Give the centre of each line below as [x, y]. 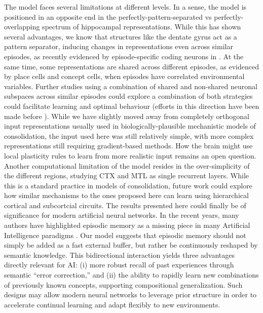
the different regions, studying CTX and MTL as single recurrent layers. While [127, 175]
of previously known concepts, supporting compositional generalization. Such [123, 284]
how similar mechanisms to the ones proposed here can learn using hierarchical [126, 195]
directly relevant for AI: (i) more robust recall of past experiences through [119, 265]
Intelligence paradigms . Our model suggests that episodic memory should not [125, 235]
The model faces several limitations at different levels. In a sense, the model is [125, 7]
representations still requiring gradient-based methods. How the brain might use [128, 146]
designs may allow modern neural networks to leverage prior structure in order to [130, 295]
